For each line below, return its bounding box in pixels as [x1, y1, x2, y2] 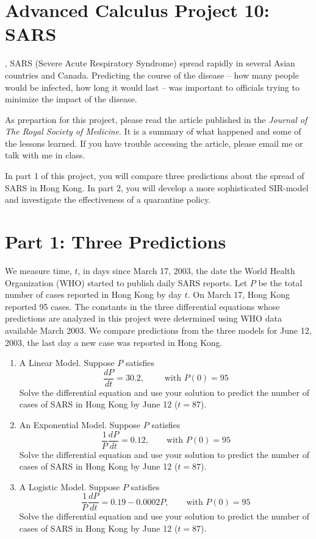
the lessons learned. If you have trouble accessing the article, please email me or [5, 136, 303, 149]
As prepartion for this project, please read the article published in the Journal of [5, 113, 307, 125]
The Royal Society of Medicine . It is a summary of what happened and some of [5, 125, 301, 138]
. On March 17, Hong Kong [187, 288, 290, 301]
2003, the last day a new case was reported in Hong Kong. [5, 336, 223, 348]
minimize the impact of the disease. [5, 93, 137, 105]
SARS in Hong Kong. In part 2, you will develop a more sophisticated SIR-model [5, 181, 309, 194]
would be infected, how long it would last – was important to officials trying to [5, 80, 300, 93]
